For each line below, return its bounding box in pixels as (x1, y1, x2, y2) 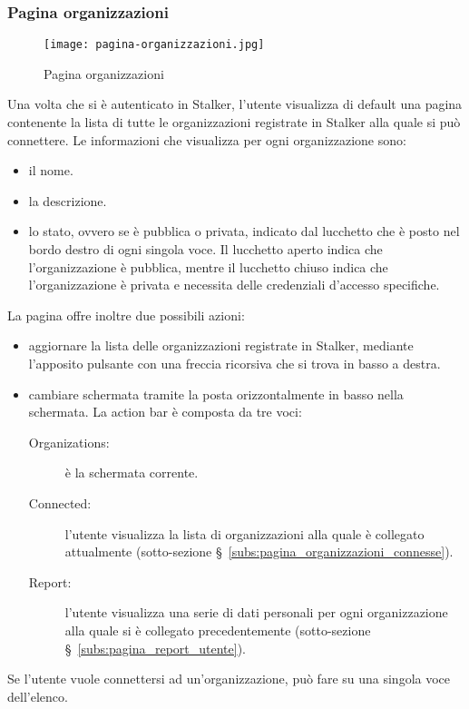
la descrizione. (28, 191, 107, 210)
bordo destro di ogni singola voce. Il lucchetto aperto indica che (28, 240, 383, 259)
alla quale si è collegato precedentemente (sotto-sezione (64, 620, 371, 639)
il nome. (28, 161, 73, 180)
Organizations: (28, 432, 110, 451)
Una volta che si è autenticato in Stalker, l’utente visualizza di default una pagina (7, 94, 463, 113)
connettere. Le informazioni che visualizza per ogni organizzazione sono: (7, 130, 406, 149)
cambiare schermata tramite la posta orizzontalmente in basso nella (28, 384, 404, 403)
